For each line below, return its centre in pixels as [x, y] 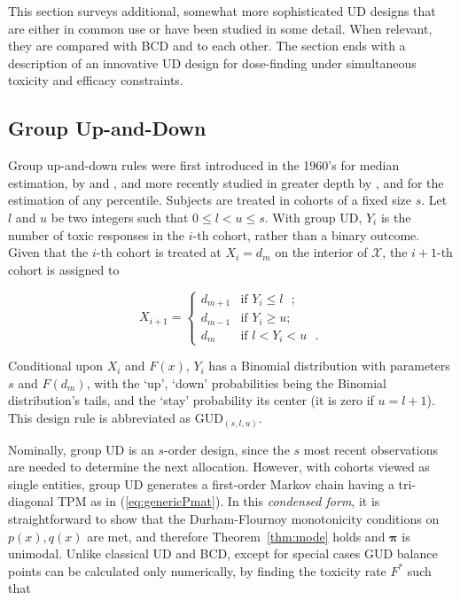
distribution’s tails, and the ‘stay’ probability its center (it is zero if [191, 400]
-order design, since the [227, 449]
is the [396, 217]
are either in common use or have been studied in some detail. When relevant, [220, 28]
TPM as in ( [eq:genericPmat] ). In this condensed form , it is [219, 501]
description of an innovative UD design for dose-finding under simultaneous [212, 62]
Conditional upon [55, 366]
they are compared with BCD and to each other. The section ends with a [207, 46]
